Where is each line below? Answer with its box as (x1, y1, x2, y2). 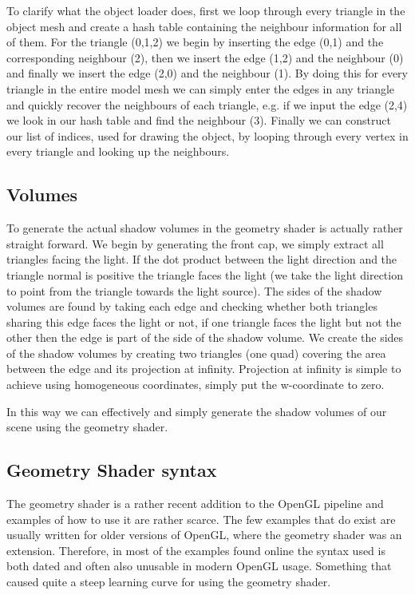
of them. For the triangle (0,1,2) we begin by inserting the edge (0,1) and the (6, 34, 384, 50)
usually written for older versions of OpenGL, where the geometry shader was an (6, 526, 402, 543)
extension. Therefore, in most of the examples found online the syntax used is (6, 541, 385, 558)
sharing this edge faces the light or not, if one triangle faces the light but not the (6, 313, 401, 330)
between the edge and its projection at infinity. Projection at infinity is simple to (6, 360, 401, 377)
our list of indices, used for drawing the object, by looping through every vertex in (6, 127, 409, 144)
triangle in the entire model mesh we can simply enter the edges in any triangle (6, 80, 395, 97)
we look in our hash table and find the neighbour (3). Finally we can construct (6, 112, 391, 129)
